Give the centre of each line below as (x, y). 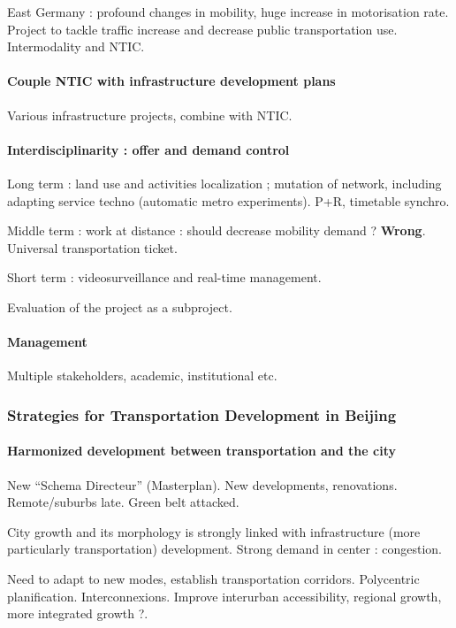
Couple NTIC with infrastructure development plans (171, 81)
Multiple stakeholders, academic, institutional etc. (142, 375)
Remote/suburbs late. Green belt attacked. (123, 502)
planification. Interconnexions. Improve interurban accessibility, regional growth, (224, 596)
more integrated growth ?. (78, 613)
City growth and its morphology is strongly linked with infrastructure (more (214, 531)
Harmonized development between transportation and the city (201, 451)
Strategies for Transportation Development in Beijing (202, 414)
